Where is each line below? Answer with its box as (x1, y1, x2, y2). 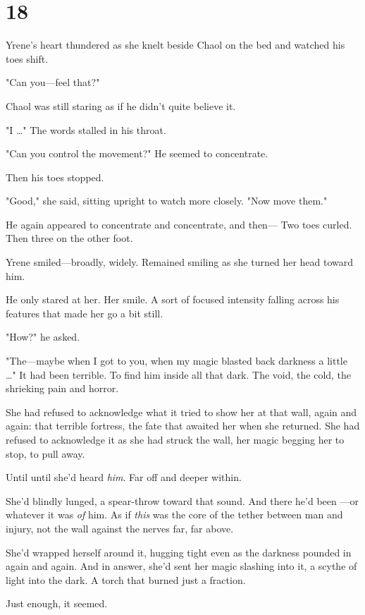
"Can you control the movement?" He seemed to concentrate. (6, 146, 268, 161)
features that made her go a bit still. (6, 305, 163, 320)
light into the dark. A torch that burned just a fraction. (6, 572, 246, 587)
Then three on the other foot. (6, 231, 133, 245)
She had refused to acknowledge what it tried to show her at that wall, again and (6, 404, 357, 419)
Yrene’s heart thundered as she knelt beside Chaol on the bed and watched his (6, 37, 345, 52)
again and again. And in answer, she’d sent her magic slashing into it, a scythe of (6, 559, 357, 573)
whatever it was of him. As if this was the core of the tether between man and (6, 507, 343, 522)
